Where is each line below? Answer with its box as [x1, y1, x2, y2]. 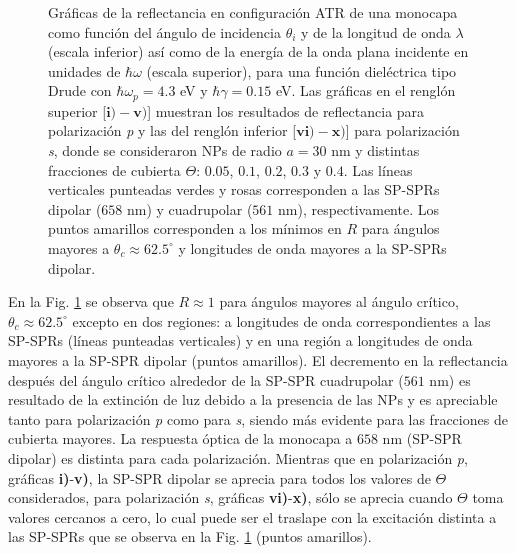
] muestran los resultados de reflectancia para [147, 100, 425, 121]
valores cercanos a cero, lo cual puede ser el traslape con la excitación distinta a [8, 506, 497, 527]
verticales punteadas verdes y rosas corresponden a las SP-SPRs [48, 179, 440, 200]
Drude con [48, 80, 112, 101]
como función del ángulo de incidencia [48, 21, 281, 42]
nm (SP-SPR [382, 428, 462, 449]
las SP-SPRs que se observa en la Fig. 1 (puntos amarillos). [8, 526, 372, 547]
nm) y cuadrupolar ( [127, 198, 253, 219]
